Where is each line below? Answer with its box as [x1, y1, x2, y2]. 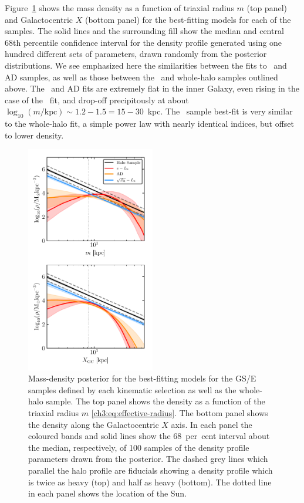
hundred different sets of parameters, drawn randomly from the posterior [5, 48, 267, 60]
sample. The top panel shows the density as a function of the [46, 395, 265, 407]
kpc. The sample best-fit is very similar [147, 105, 293, 117]
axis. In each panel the [171, 418, 252, 430]
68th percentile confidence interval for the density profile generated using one [5, 36, 282, 48]
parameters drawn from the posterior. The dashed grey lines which [28, 453, 268, 465]
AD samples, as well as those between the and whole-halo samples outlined [5, 70, 278, 83]
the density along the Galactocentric [28, 418, 159, 430]
